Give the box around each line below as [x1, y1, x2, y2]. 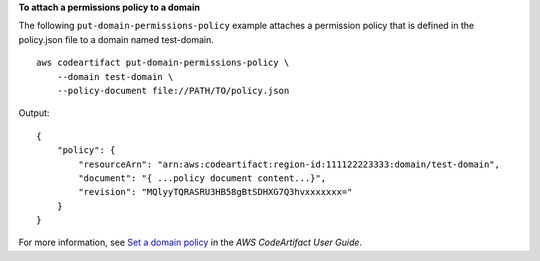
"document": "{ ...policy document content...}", [78, 172, 327, 184]
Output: [18, 107, 50, 119]
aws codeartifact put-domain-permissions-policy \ [36, 57, 290, 69]
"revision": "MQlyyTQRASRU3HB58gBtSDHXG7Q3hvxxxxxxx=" [78, 186, 353, 198]
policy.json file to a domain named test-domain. [18, 33, 215, 45]
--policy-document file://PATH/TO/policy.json [56, 85, 290, 96]
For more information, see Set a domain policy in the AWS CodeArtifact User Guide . [18, 236, 363, 249]
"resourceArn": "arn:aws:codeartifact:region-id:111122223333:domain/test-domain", [78, 158, 500, 170]
